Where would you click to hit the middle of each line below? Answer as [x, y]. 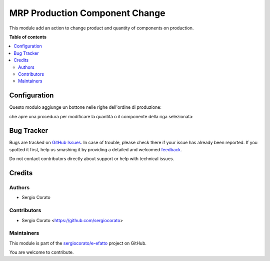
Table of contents [28, 37]
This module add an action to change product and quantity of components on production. [101, 28]
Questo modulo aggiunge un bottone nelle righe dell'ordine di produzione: [85, 107]
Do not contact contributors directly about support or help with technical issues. [92, 159]
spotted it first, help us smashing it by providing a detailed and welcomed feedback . [96, 149]
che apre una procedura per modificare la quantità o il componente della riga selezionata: [101, 116]
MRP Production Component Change [87, 13]
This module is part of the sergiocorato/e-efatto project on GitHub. [78, 243]
